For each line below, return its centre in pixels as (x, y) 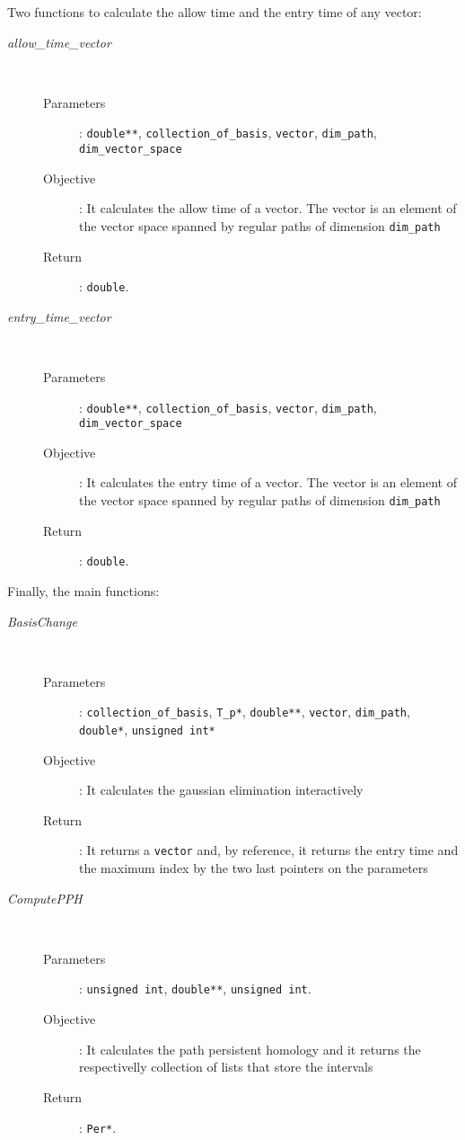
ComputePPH (45, 898)
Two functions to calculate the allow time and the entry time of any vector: (215, 12)
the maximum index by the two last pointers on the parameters (254, 868)
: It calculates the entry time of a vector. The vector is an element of (268, 482)
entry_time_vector (59, 316)
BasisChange (42, 621)
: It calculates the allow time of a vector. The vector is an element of (268, 208)
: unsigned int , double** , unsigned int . (195, 989)
